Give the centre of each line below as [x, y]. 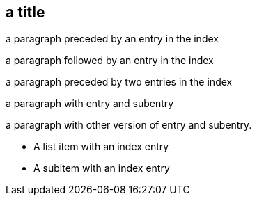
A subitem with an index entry [102, 168]
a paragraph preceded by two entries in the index [119, 82]
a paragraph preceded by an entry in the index [112, 39]
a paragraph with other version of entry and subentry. [129, 125]
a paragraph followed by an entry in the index [110, 61]
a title [25, 12]
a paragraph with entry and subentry [90, 104]
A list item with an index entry [101, 147]
